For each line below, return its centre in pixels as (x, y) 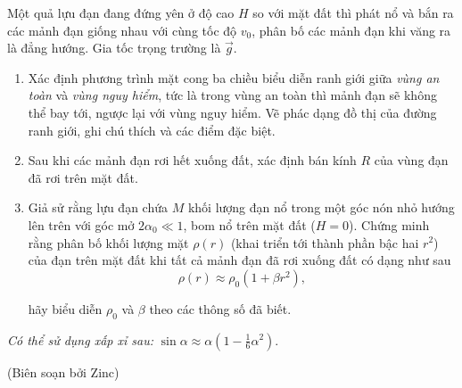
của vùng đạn (411, 160)
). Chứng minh (389, 224)
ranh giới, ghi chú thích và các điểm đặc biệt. (152, 130)
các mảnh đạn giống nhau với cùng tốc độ (122, 30)
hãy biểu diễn (65, 308)
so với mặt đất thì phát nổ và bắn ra (353, 12)
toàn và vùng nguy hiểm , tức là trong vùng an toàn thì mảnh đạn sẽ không (232, 95)
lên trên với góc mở (81, 224)
